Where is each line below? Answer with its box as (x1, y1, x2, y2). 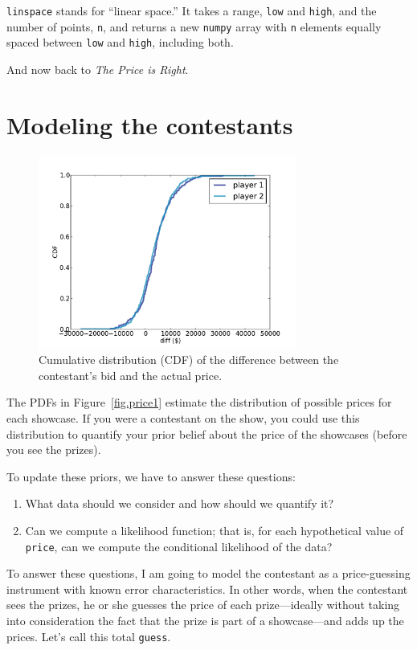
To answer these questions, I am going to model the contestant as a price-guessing (6, 565, 411, 582)
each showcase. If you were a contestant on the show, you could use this (6, 410, 360, 427)
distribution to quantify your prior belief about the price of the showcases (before (6, 425, 407, 442)
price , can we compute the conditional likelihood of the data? (25, 538, 333, 554)
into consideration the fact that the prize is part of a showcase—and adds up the (6, 612, 404, 629)
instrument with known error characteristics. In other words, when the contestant (6, 580, 408, 597)
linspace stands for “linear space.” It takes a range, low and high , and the (6, 2, 377, 18)
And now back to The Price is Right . (6, 60, 189, 77)
